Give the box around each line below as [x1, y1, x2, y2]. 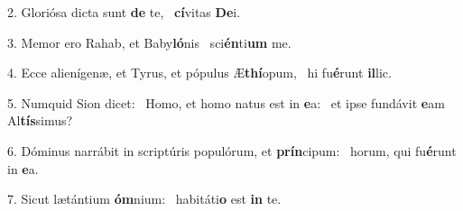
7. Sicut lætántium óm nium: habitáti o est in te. [7, 189, 282, 208]
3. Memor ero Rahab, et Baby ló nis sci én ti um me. [7, 32, 292, 51]
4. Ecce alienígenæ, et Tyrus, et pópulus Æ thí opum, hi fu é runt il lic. [7, 63, 392, 82]
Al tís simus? [7, 111, 73, 130]
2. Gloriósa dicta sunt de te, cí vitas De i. [7, 3, 241, 21]
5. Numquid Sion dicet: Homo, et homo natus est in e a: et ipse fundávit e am [7, 93, 445, 112]
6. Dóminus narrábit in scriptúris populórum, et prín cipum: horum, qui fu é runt [7, 141, 457, 160]
